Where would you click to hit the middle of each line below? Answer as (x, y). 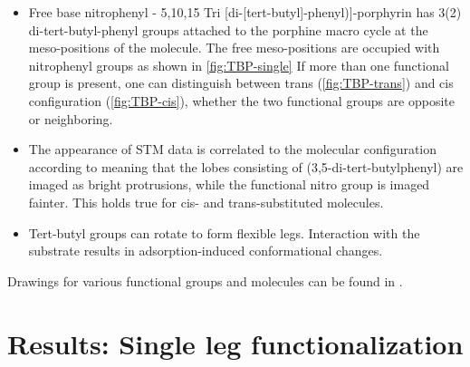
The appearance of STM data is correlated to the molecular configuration (233, 149)
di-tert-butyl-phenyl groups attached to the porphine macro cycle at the (228, 29)
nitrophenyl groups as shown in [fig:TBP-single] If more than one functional (239, 65)
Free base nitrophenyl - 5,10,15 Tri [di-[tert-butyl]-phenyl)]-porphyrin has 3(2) (245, 12)
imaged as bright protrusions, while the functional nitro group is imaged (229, 184)
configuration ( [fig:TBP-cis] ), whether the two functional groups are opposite (242, 100)
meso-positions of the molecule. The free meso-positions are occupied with (234, 48)
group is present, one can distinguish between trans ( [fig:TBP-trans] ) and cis (241, 83)
